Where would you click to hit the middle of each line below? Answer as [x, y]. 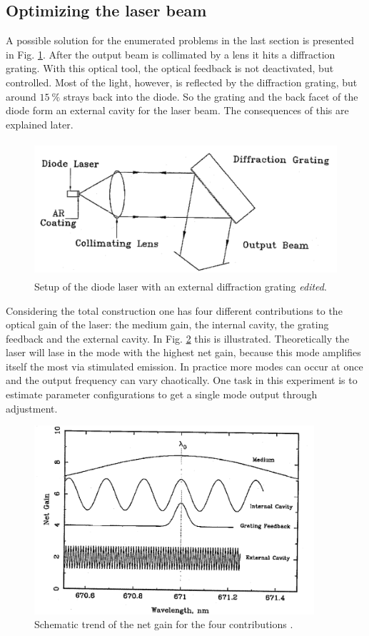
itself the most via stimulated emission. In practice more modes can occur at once [184, 366]
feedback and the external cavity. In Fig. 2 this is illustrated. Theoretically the [178, 338]
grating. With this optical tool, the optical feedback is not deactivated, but [170, 68]
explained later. [40, 124]
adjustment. [32, 408]
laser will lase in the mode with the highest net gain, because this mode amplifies [183, 352]
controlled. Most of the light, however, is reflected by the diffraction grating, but [182, 82]
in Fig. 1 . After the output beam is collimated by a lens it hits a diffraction [171, 54]
